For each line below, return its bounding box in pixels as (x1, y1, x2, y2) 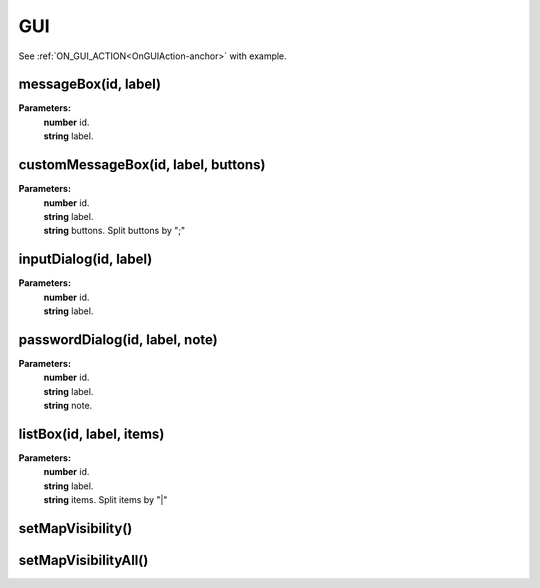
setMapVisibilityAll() (18, 551, 149, 569)
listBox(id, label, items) (18, 425, 165, 442)
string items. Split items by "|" (43, 494, 168, 506)
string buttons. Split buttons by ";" (43, 225, 186, 237)
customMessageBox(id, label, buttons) (18, 156, 266, 174)
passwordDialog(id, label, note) (18, 331, 219, 348)
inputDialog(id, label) (18, 251, 153, 268)
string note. (43, 400, 93, 412)
